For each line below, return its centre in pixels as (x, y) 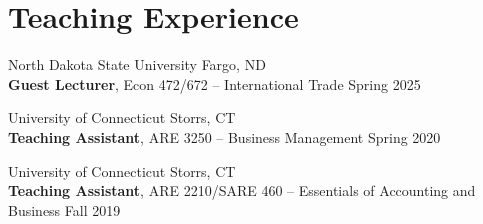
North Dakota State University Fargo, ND (137, 64)
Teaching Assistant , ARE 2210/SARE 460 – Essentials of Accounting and (242, 190)
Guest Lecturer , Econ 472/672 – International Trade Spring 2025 (214, 83)
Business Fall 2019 (64, 209)
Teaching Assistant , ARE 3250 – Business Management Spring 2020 (224, 136)
